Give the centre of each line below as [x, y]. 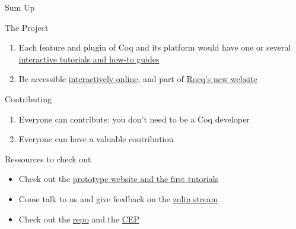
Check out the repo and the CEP [79, 219]
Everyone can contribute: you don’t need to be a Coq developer [134, 119]
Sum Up [20, 7]
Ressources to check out [48, 159]
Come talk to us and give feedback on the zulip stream [118, 198]
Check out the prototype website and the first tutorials [119, 179]
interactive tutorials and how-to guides [89, 59]
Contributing [28, 98]
